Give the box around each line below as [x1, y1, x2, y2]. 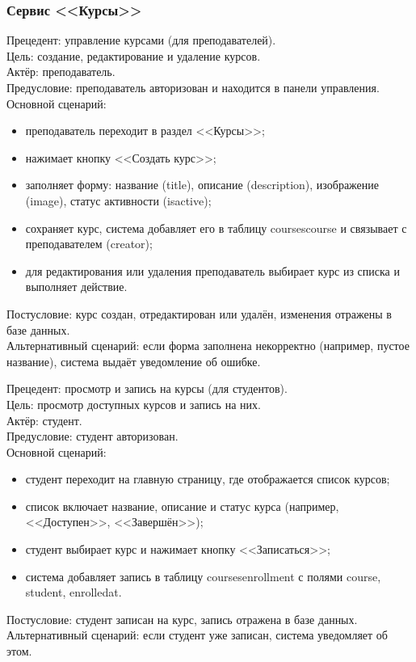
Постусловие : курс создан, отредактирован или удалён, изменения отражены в [6, 305, 392, 322]
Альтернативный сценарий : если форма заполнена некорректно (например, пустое [6, 337, 410, 354]
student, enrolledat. [25, 584, 122, 601]
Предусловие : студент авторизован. [6, 428, 179, 445]
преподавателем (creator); [25, 235, 153, 252]
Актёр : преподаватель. [6, 63, 116, 80]
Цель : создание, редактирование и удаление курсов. [6, 47, 261, 64]
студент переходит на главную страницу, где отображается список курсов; [25, 470, 390, 487]
